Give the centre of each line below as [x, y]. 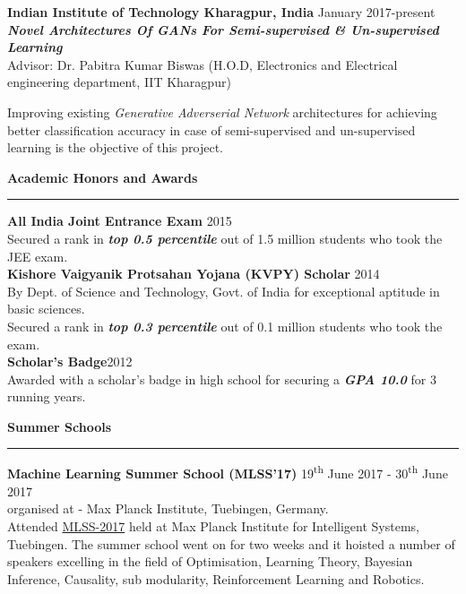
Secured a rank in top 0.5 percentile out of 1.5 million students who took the [225, 238]
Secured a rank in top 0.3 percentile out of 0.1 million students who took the [225, 326]
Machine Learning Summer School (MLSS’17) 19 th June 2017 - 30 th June [228, 472]
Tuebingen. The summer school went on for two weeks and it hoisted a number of [231, 543]
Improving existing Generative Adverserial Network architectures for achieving [222, 112]
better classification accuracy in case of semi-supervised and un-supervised [211, 129]
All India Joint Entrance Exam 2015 [120, 221]
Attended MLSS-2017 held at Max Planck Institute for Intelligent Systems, [213, 525]
